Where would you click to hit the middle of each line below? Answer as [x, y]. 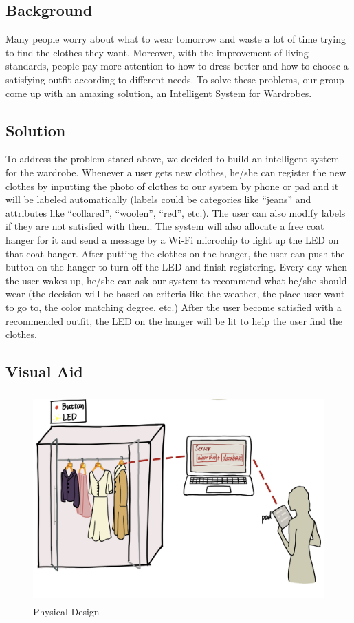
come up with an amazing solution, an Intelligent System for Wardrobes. [159, 93]
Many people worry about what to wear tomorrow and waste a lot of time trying [176, 39]
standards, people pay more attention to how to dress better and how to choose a [177, 66]
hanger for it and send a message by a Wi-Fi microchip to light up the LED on [172, 239]
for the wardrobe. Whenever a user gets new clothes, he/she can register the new [176, 172]
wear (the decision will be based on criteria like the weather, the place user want [175, 294]
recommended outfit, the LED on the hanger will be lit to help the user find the [174, 320]
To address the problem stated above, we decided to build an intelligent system [173, 159]
